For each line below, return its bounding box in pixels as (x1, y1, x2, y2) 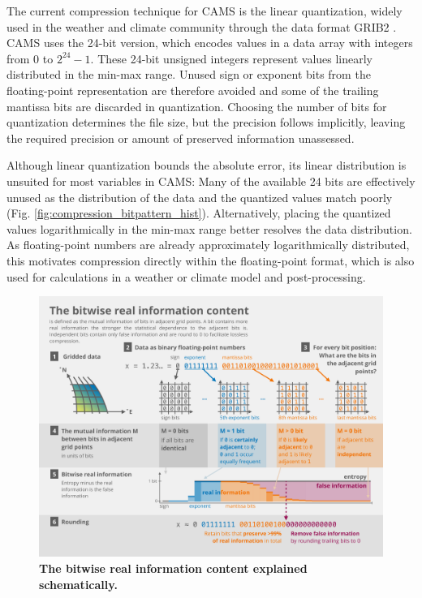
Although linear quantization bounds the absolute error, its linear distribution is (6, 157, 407, 174)
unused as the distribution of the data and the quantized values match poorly (6, 188, 393, 205)
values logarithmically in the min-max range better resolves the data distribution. (6, 220, 412, 237)
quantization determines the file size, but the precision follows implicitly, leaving (6, 114, 406, 131)
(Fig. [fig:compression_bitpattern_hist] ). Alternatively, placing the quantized (6, 204, 391, 222)
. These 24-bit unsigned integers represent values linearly (90, 49, 373, 67)
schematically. (39, 575, 118, 592)
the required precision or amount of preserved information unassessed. (6, 129, 355, 146)
